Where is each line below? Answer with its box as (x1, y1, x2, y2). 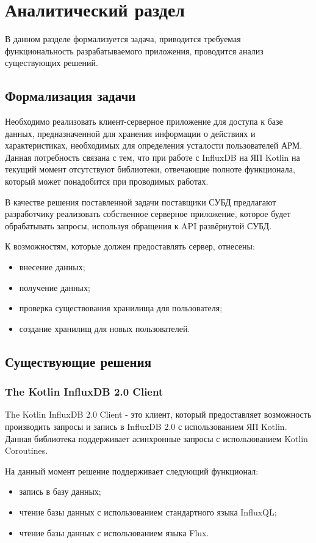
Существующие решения (5, 352, 152, 371)
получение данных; (19, 281, 90, 294)
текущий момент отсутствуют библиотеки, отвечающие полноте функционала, (5, 163, 295, 175)
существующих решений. (5, 56, 98, 69)
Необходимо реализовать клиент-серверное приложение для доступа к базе (5, 115, 283, 128)
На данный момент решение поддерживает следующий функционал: (5, 464, 259, 477)
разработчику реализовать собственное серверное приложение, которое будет (5, 207, 291, 220)
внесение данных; (19, 260, 85, 273)
